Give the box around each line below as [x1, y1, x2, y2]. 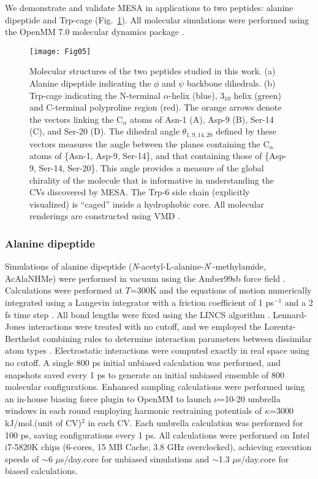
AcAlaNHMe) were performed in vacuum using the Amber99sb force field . [5, 271, 286, 284]
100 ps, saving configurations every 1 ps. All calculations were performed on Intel [5, 428, 310, 441]
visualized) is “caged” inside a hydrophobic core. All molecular [29, 197, 265, 210]
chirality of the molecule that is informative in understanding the [29, 173, 274, 186]
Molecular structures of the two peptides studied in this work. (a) [29, 64, 276, 77]
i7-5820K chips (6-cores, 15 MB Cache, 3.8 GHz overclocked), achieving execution [5, 440, 312, 453]
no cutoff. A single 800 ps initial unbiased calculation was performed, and [5, 356, 281, 368]
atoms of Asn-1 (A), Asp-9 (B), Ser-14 [129, 112, 274, 125]
